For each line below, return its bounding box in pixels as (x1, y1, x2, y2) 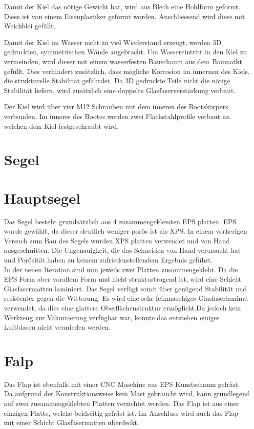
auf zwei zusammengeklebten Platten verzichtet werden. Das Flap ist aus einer (4, 398, 239, 408)
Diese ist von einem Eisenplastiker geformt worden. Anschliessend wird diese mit (4, 11, 245, 21)
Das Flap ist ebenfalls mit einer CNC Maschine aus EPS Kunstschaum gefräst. (4, 379, 240, 389)
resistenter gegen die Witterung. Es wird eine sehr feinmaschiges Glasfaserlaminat (4, 293, 249, 303)
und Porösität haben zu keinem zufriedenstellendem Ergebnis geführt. (4, 255, 213, 264)
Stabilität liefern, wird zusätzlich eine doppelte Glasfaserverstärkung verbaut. (4, 85, 235, 95)
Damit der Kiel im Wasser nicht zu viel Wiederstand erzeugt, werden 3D (4, 37, 222, 47)
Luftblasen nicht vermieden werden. (4, 322, 111, 332)
